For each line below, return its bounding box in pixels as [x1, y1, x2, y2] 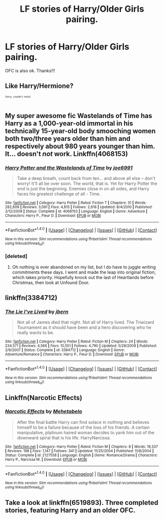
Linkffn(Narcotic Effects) [5, 394, 82, 402]
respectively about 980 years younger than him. [5, 142, 155, 150]
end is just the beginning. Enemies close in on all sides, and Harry [17, 186, 150, 192]
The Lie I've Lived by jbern [5, 308, 69, 315]
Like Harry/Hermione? [5, 82, 74, 90]
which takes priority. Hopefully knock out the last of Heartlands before [12, 274, 154, 280]
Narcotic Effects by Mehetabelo [5, 408, 82, 415]
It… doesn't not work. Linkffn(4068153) [5, 150, 128, 158]
